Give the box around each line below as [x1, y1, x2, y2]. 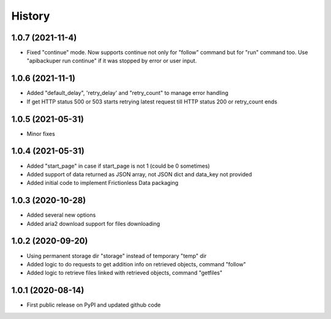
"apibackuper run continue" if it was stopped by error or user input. [26, 57, 197, 64]
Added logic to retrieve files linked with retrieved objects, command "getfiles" [26, 269, 223, 277]
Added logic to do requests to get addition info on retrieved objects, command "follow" [26, 260, 246, 268]
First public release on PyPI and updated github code [26, 301, 161, 309]
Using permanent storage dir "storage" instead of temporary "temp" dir [26, 252, 207, 260]
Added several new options [26, 211, 96, 219]
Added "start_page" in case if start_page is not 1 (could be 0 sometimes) [26, 162, 210, 170]
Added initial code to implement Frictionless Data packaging [26, 179, 179, 187]
